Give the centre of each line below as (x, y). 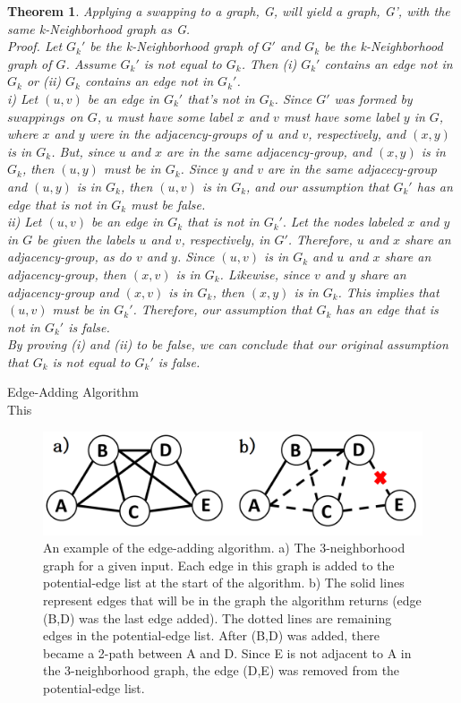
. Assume (91, 63)
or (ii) (44, 81)
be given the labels (86, 239)
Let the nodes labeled (347, 222)
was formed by (373, 98)
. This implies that (388, 291)
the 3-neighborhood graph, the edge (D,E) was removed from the (222, 670)
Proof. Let (35, 46)
